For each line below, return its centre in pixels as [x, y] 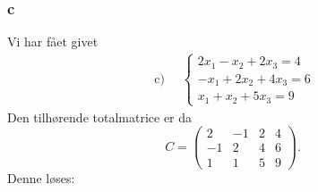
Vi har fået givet [53, 42]
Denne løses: [41, 177]
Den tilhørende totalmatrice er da [100, 117]
